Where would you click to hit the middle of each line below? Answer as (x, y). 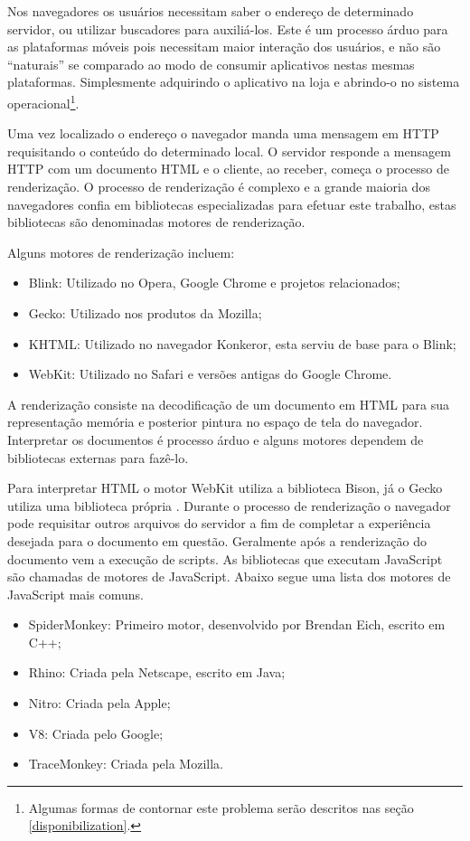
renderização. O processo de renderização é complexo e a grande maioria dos (219, 186)
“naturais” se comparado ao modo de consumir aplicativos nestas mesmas (211, 64)
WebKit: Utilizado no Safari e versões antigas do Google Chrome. (210, 374)
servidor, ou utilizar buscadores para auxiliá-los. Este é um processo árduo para (228, 28)
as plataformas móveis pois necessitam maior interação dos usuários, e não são (224, 47)
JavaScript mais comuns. (75, 594)
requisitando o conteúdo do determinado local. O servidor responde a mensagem (229, 151)
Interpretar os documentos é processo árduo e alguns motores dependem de (216, 439)
